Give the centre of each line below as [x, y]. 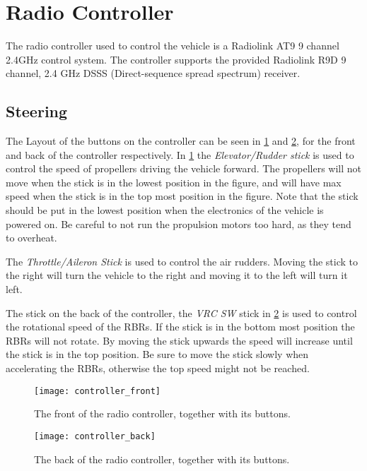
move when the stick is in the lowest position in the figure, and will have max [174, 182]
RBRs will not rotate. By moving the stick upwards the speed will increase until [179, 340]
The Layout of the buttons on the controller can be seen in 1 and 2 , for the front [181, 141]
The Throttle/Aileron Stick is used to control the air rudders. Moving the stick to [182, 261]
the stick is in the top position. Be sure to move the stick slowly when [157, 354]
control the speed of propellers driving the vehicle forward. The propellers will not [184, 168]
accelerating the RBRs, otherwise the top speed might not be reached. [158, 368]
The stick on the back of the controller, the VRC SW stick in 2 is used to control [181, 312]
